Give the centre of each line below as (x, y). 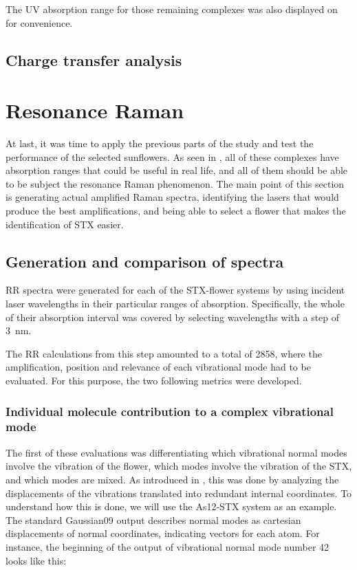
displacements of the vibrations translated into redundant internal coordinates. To (179, 493)
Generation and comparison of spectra (145, 261)
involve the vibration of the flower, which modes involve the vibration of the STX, (179, 466)
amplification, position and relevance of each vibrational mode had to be (158, 367)
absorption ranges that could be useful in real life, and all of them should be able (177, 170)
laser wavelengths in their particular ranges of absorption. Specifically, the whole (175, 304)
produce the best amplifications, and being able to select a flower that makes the (176, 211)
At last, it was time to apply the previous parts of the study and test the (160, 143)
